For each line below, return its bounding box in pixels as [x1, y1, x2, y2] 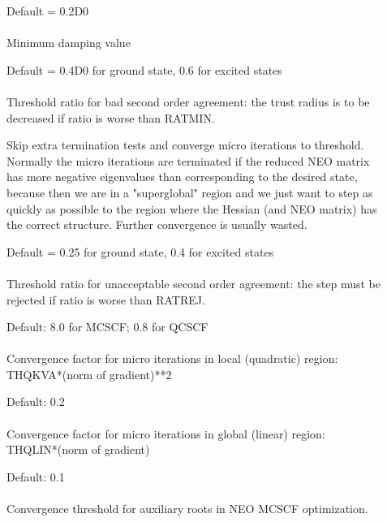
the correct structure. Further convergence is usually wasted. [6, 216, 307, 233]
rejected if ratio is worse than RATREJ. [6, 291, 205, 308]
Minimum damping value [6, 34, 131, 51]
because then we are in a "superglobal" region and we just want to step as [6, 183, 373, 201]
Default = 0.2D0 [6, 2, 89, 19]
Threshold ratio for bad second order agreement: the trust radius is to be [6, 93, 370, 110]
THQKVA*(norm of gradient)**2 [6, 365, 172, 382]
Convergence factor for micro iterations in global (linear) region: [6, 425, 325, 442]
